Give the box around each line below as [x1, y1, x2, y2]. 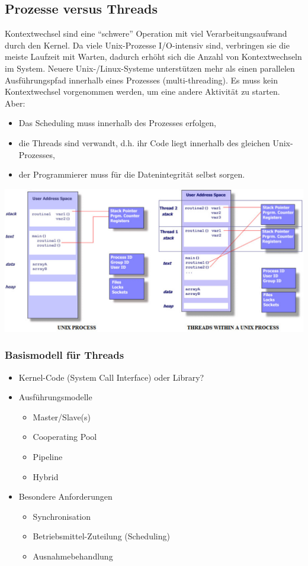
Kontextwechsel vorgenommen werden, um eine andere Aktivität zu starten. [5, 85, 280, 98]
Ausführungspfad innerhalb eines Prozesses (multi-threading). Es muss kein [5, 73, 278, 86]
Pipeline [33, 451, 63, 463]
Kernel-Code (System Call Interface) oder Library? [18, 371, 204, 383]
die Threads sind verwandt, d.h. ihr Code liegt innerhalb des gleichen [18, 136, 270, 149]
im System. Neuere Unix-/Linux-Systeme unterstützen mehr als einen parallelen [5, 62, 295, 74]
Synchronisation [33, 510, 91, 522]
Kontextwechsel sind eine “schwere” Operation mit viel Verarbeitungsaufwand [5, 27, 287, 40]
